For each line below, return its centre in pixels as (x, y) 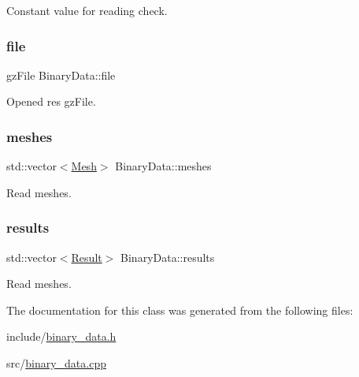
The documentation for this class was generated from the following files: (180, 310)
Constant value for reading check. (87, 10)
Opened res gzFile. (51, 101)
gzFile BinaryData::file (61, 75)
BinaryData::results (168, 257)
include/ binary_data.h (61, 336)
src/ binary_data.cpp (56, 363)
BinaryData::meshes (163, 166)
